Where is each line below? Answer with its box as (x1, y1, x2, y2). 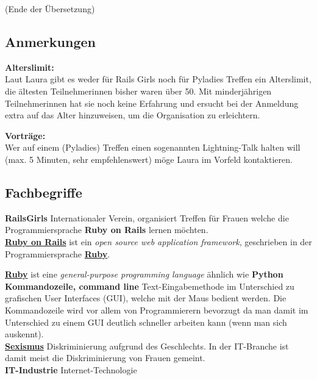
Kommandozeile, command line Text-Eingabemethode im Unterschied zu (5, 279, 294, 292)
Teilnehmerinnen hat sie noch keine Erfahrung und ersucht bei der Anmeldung (5, 96, 299, 109)
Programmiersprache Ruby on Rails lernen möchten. (5, 223, 208, 236)
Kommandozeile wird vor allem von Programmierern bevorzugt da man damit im (5, 303, 308, 316)
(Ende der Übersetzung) (5, 2, 95, 15)
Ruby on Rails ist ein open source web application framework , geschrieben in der (5, 235, 312, 248)
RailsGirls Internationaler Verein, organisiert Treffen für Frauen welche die (5, 211, 289, 224)
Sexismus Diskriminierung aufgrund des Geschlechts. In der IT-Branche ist (5, 339, 289, 352)
